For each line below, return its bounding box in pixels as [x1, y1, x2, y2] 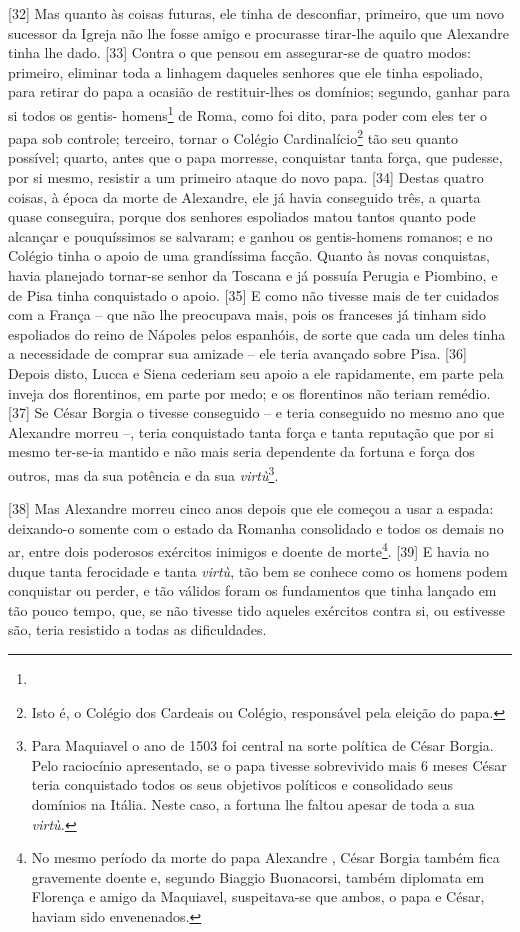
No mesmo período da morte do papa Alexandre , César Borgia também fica [31, 847, 500, 868]
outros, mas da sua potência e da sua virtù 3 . [8, 461, 279, 485]
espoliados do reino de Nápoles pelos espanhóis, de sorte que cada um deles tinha [8, 323, 506, 344]
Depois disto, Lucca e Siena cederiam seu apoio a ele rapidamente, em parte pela [8, 363, 504, 383]
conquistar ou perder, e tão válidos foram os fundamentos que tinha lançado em [8, 580, 497, 601]
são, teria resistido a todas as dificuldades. [8, 619, 267, 640]
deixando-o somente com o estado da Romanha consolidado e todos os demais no [8, 517, 504, 538]
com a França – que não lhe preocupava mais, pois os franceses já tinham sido [8, 304, 486, 325]
